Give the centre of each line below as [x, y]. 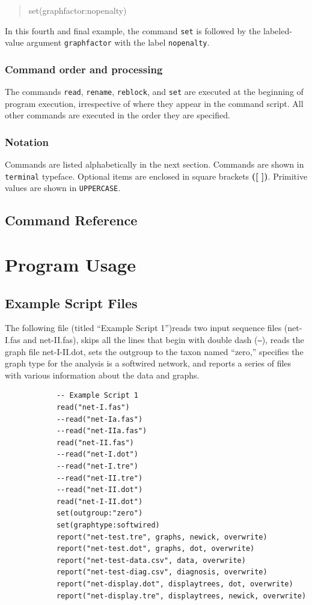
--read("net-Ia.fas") [99, 419]
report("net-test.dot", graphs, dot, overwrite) [155, 549]
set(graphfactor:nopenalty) [78, 10]
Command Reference [71, 220]
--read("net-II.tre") [99, 478]
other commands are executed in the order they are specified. [118, 115]
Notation [27, 141]
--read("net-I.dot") [97, 455]
